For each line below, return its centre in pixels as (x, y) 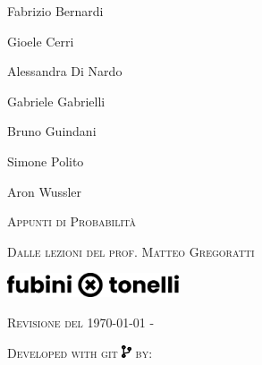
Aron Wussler (45, 191)
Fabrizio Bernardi (55, 11)
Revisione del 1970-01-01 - (81, 323)
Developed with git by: (80, 352)
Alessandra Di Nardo (65, 71)
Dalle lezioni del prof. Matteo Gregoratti (131, 251)
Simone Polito (46, 161)
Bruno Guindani (52, 131)
